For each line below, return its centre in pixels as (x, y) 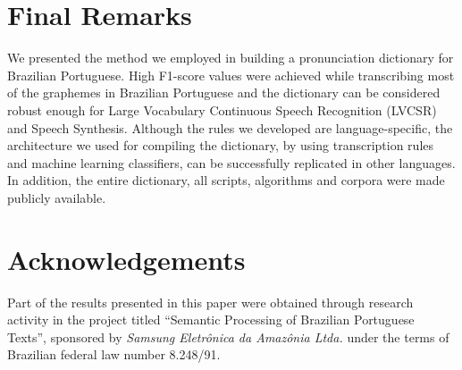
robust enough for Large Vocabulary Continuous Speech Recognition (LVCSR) (222, 109)
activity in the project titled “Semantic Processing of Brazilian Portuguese (211, 320)
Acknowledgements (126, 259)
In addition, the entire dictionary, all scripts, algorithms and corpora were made (226, 180)
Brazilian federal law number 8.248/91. (114, 354)
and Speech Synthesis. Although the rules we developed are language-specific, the (230, 127)
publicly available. (57, 197)
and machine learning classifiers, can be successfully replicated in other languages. (231, 162)
